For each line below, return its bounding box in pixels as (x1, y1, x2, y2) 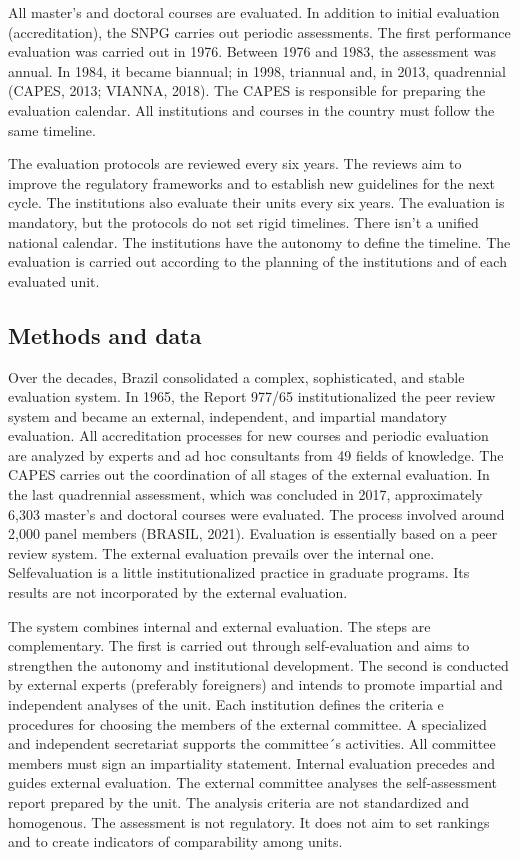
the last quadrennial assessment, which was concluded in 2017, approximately (8, 484, 483, 505)
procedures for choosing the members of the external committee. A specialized (8, 713, 487, 734)
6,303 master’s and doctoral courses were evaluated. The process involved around (8, 503, 505, 524)
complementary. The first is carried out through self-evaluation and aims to (8, 635, 470, 656)
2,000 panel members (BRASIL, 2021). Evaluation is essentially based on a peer (8, 523, 498, 544)
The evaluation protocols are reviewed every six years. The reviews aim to (8, 153, 462, 174)
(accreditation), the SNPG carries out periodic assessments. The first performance (8, 21, 511, 42)
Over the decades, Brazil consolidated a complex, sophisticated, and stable (8, 366, 465, 387)
